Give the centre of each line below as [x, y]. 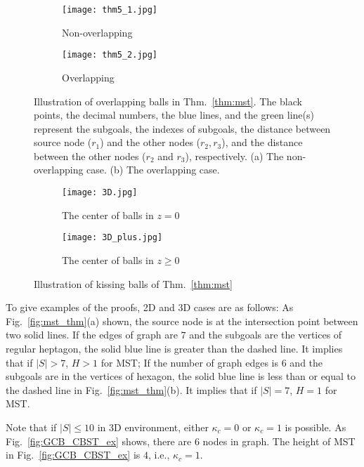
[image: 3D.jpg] [100, 193]
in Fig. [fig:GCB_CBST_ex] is [73, 455]
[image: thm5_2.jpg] [110, 55]
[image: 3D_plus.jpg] [112, 238]
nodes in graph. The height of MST [279, 441]
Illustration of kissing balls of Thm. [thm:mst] [133, 283]
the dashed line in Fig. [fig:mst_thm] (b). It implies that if [131, 389]
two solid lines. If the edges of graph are [92, 335]
